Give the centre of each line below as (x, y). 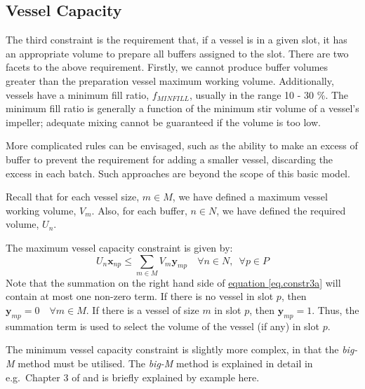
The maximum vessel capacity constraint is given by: (119, 247)
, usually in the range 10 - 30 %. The (269, 94)
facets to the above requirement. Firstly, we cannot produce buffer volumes (167, 67)
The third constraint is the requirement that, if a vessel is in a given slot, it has (177, 40)
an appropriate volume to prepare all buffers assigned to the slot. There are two (177, 53)
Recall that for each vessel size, (73, 197)
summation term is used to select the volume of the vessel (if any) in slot (162, 326)
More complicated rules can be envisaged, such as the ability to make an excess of (182, 145)
